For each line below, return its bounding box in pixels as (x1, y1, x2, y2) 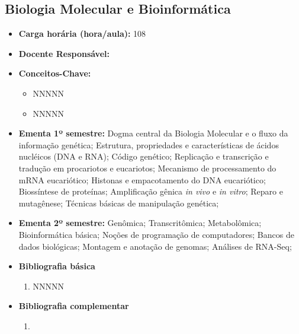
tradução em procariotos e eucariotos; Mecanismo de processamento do (18, 161, 277, 174)
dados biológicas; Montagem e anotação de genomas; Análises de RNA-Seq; (18, 240, 292, 252)
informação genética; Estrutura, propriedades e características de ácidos (18, 138, 279, 151)
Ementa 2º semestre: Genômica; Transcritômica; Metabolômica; (18, 217, 262, 229)
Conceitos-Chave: (18, 67, 91, 79)
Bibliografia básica (18, 260, 95, 272)
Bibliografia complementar (18, 300, 129, 312)
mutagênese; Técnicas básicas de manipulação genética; (18, 196, 219, 209)
